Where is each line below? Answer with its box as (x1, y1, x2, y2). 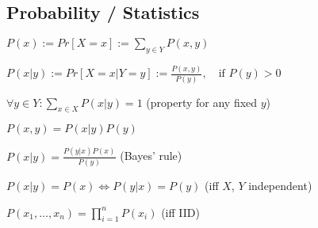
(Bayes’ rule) (120, 147, 182, 164)
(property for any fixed (146, 93, 258, 110)
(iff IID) (161, 203, 200, 220)
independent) (248, 177, 312, 194)
